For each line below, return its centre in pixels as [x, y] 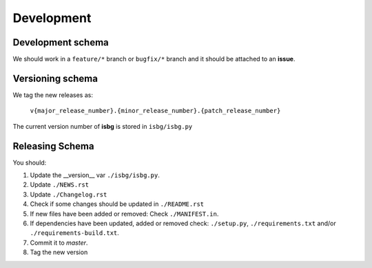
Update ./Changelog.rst [69, 194]
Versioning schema [55, 78]
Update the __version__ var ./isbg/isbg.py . [95, 175]
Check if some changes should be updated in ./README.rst [117, 204]
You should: [30, 163]
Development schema [61, 42]
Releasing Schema [53, 146]
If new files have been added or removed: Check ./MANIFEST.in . [124, 214]
